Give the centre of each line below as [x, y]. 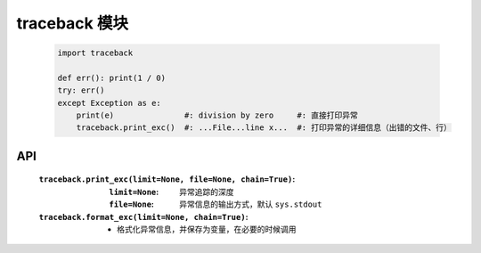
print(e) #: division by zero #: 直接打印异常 [217, 115]
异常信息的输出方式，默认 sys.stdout [251, 204]
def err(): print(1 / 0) [112, 78]
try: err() [81, 90]
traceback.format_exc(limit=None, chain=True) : [143, 216]
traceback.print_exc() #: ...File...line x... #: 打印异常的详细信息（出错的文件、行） [264, 128]
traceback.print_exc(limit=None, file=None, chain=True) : [167, 179]
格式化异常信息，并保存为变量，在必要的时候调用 [207, 229]
